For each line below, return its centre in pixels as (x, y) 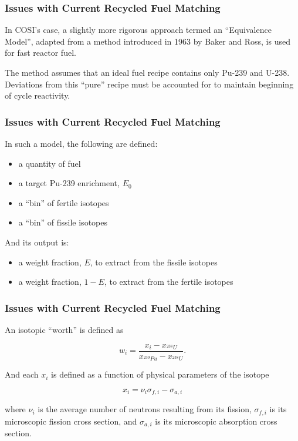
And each (22, 374)
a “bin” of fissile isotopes (63, 222)
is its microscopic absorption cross (216, 421)
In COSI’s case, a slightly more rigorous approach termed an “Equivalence (138, 30)
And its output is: (37, 242)
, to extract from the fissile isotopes (154, 262)
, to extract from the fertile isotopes (169, 282)
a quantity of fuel (50, 163)
